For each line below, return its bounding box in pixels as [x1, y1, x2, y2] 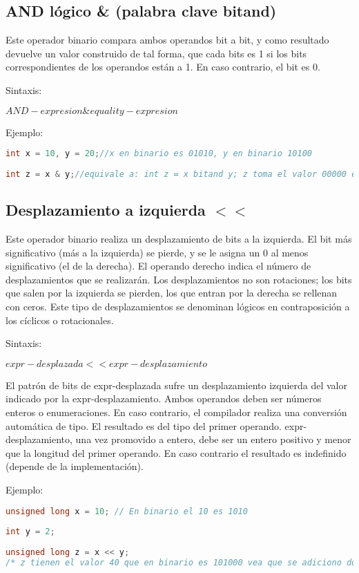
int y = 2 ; [6, 527, 55, 537]
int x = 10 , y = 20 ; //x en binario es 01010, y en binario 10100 [6, 149, 312, 159]
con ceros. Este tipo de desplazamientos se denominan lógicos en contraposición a [6, 299, 350, 313]
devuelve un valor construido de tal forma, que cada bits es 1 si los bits [6, 46, 307, 60]
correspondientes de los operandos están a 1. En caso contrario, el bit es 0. [6, 59, 320, 74]
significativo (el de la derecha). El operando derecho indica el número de [6, 259, 311, 273]
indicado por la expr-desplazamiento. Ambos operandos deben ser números [6, 391, 322, 406]
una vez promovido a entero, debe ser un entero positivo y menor [75, 432, 351, 447]
